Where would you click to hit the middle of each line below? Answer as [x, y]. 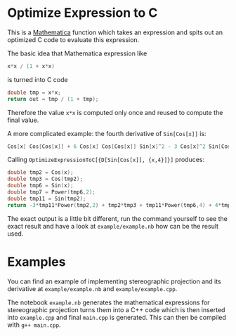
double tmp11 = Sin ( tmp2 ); [47, 199]
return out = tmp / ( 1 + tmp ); [53, 99]
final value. [23, 120]
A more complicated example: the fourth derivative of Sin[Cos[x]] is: [107, 133]
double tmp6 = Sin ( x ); [40, 186]
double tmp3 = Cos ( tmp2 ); [45, 179]
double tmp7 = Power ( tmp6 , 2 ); [52, 192]
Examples [37, 262]
